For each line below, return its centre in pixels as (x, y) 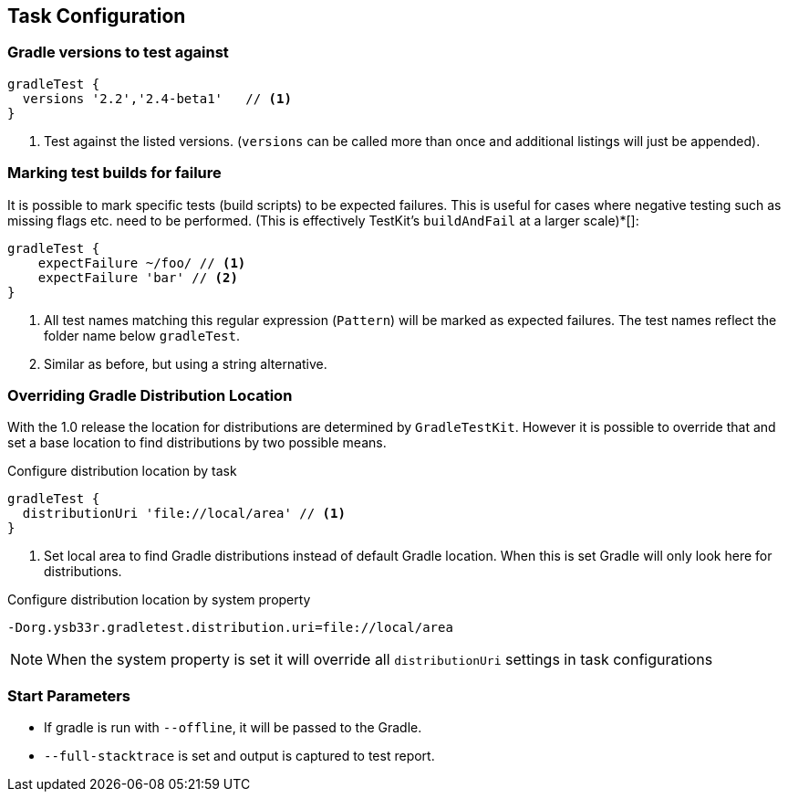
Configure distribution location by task (122, 471)
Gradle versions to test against (118, 53)
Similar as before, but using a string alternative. (186, 363)
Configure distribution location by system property (159, 600)
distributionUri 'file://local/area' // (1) (184, 514)
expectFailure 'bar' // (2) (138, 277)
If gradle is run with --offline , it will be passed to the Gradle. (233, 728)
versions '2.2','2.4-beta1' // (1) (157, 98)
